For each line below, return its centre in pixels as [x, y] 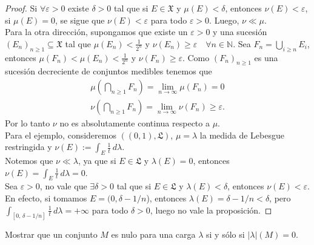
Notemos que [29, 161]
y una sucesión [240, 32]
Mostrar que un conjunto [51, 234]
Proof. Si [21, 8]
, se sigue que [80, 20]
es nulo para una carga [153, 234]
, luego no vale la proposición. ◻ [211, 210]
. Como [196, 57]
